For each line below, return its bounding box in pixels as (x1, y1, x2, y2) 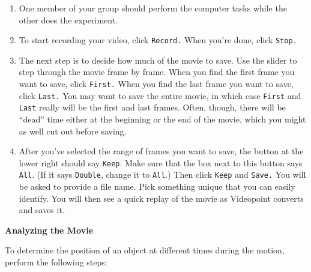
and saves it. (19, 204, 65, 216)
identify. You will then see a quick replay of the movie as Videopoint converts (19, 192, 304, 204)
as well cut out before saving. (19, 124, 127, 137)
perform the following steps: (5, 256, 107, 268)
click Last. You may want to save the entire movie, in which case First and (19, 89, 301, 101)
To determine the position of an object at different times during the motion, (5, 244, 285, 256)
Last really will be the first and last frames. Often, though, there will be (19, 101, 286, 113)
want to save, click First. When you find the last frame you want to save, (19, 77, 294, 90)
